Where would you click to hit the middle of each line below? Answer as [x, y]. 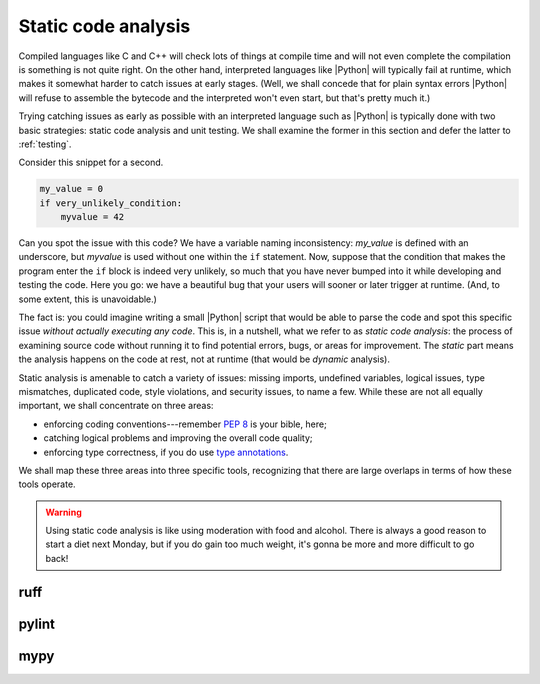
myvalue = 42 [92, 217]
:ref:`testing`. [45, 144]
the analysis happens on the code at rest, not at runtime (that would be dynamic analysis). [204, 359]
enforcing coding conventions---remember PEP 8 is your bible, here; [185, 424]
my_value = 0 [71, 189]
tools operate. [47, 484]
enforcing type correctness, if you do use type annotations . [166, 452]
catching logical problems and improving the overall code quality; [178, 438]
